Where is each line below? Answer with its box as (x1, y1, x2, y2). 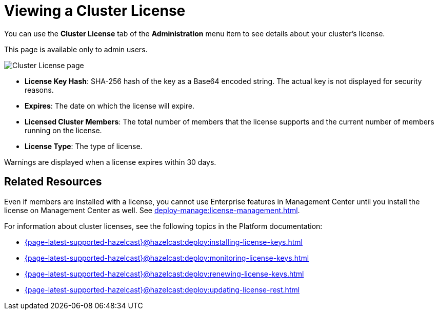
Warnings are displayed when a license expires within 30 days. (4, 157, 216, 166)
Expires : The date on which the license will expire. (25, 101, 195, 110)
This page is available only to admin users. (4, 45, 148, 54)
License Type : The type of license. (25, 141, 143, 151)
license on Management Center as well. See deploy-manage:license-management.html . (4, 205, 300, 215)
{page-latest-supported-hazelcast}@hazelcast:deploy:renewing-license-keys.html (25, 269, 304, 278)
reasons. (25, 85, 54, 94)
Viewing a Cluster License (4, 2, 186, 19)
